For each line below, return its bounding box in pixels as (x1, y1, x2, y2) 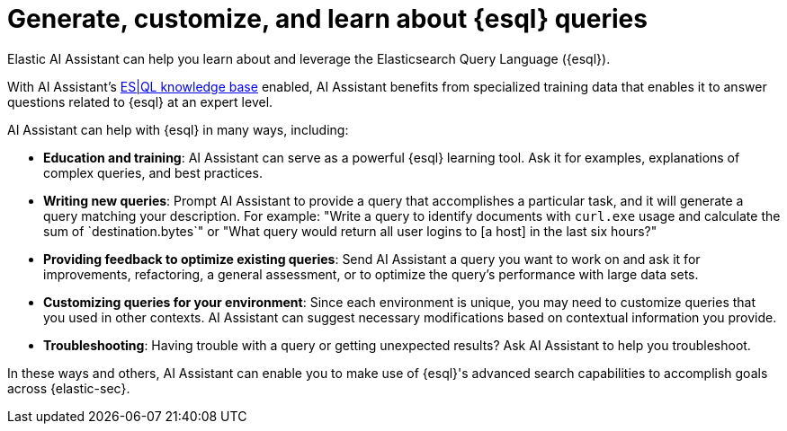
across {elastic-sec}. (7, 380, 130, 396)
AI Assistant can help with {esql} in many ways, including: (7, 121, 349, 137)
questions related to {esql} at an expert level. (7, 93, 273, 110)
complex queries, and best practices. (43, 164, 263, 180)
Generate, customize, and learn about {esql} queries (7, 4, 648, 34)
